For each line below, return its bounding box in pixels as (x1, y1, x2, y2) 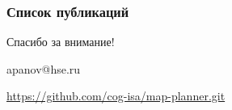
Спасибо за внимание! (6, 33, 115, 50)
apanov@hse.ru (6, 60, 81, 77)
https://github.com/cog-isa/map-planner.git (6, 87, 226, 104)
